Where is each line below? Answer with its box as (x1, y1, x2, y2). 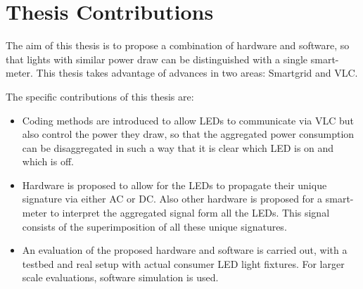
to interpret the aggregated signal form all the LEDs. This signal (50, 205, 330, 220)
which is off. (22, 154, 74, 169)
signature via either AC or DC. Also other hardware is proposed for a (22, 191, 323, 206)
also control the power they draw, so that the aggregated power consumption (22, 127, 355, 141)
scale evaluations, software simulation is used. (22, 270, 219, 285)
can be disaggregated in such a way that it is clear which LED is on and (22, 140, 334, 155)
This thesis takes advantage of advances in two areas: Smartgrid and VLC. (36, 65, 358, 80)
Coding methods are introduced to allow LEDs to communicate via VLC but (22, 113, 354, 127)
